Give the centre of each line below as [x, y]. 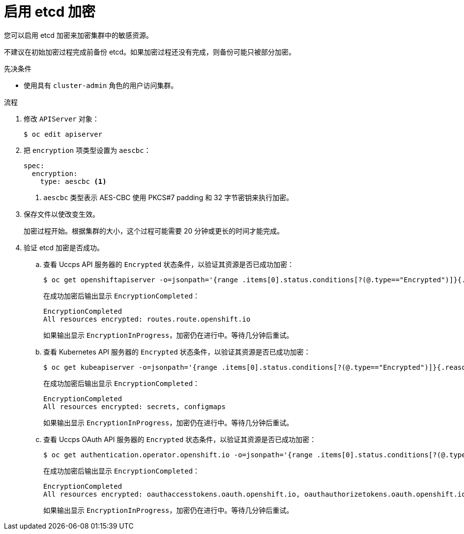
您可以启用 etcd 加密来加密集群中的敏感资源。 [79, 35]
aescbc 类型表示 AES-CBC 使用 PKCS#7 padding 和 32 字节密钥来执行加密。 [168, 197]
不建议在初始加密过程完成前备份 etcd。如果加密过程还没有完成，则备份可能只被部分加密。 [150, 52]
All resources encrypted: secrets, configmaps [134, 406]
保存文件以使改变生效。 [61, 214]
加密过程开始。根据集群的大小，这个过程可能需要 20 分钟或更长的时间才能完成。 [154, 231]
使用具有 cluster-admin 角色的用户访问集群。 [101, 85]
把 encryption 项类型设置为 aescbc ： [87, 150]
